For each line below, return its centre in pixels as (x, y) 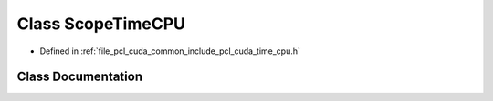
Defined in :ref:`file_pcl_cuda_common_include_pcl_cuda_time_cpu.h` (170, 51)
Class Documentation (80, 77)
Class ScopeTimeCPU (101, 24)
